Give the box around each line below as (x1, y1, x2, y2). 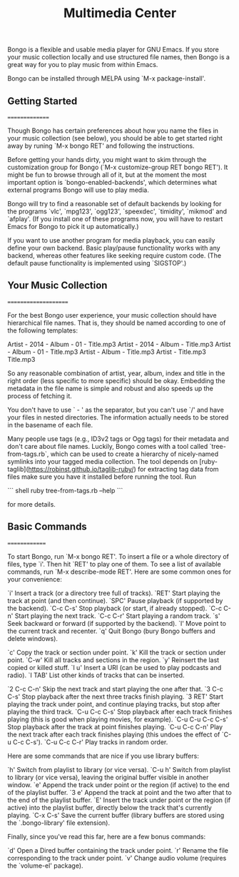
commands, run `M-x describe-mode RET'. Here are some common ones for (7, 567, 232, 576)
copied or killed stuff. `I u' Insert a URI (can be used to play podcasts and (7, 663, 222, 671)
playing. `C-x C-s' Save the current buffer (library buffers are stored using (7, 811, 225, 819)
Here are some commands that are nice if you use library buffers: (7, 751, 200, 760)
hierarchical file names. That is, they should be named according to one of (7, 318, 226, 327)
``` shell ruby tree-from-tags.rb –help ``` (7, 486, 123, 495)
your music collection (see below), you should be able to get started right (7, 134, 223, 142)
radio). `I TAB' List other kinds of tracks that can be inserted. (7, 671, 185, 679)
